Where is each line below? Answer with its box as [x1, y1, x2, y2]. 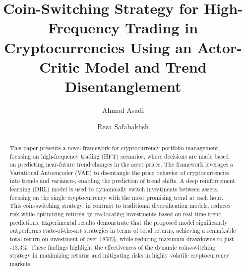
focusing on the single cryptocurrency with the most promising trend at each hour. [9, 193, 224, 201]
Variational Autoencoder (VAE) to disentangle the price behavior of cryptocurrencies [9, 168, 230, 177]
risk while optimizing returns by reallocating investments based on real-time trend [9, 210, 222, 218]
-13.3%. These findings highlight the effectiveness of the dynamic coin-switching [9, 243, 215, 251]
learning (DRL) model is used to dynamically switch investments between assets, [9, 185, 219, 193]
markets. [9, 260, 32, 268]
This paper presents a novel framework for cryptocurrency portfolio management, [9, 143, 220, 152]
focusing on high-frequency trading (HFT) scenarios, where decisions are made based [9, 152, 229, 160]
